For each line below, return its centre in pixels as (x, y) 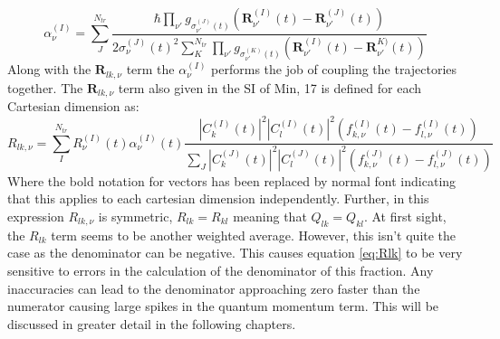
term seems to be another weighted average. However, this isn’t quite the (254, 235)
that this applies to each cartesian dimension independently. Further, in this (218, 198)
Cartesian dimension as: (73, 106)
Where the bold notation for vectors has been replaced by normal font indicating (232, 180)
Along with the (49, 69)
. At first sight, (405, 216)
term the (150, 69)
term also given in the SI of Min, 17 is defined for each (270, 87)
